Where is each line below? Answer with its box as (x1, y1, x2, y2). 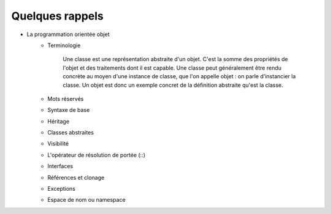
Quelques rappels (11, 9, 104, 23)
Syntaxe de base (47, 106, 90, 114)
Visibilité (47, 140, 69, 147)
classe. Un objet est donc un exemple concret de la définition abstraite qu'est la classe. (63, 81, 283, 89)
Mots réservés (47, 95, 84, 102)
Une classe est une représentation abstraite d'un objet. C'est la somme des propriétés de (63, 56, 288, 63)
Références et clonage (47, 174, 105, 181)
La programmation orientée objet (26, 31, 110, 38)
